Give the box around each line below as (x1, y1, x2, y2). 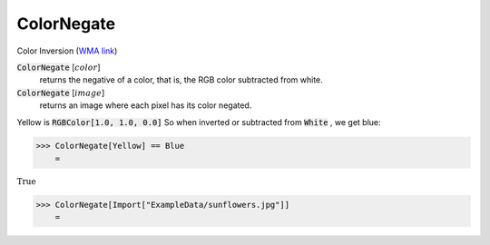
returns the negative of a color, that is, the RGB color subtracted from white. (39, 74, 324, 85)
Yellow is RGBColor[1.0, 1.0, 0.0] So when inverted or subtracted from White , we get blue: (16, 116, 381, 127)
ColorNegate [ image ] (16, 87, 105, 98)
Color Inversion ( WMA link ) (16, 45, 118, 56)
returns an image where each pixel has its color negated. (39, 100, 252, 111)
